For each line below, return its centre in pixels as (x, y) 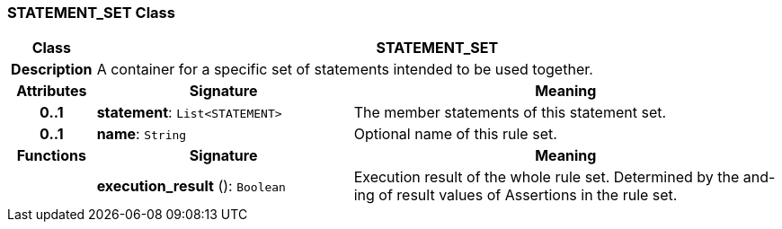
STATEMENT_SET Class (91, 13)
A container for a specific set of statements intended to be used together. (345, 70)
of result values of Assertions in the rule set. (528, 195)
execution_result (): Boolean (191, 186)
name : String (142, 134)
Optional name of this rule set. (455, 134)
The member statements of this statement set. (510, 113)
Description (52, 70)
